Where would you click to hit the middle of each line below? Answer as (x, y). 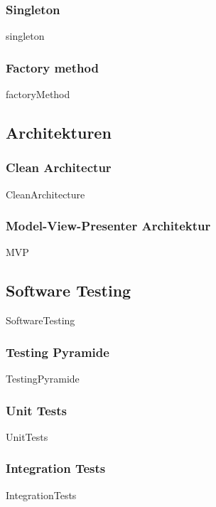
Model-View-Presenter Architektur (108, 226)
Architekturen (59, 133)
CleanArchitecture (45, 194)
